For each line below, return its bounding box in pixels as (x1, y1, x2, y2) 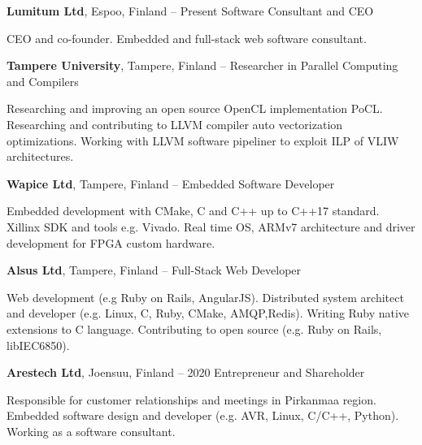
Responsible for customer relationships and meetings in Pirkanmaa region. (7, 391, 376, 408)
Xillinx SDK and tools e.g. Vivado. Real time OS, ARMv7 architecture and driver (7, 218, 415, 235)
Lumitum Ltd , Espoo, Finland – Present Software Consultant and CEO (7, 2, 374, 19)
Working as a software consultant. (7, 422, 176, 439)
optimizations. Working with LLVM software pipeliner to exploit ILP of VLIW (7, 132, 399, 149)
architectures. (7, 148, 74, 165)
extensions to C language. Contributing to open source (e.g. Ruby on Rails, (7, 320, 382, 337)
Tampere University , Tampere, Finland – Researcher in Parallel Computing (7, 57, 398, 74)
